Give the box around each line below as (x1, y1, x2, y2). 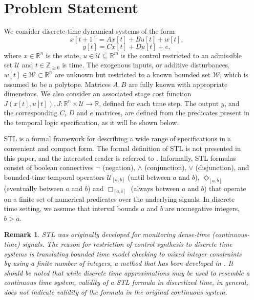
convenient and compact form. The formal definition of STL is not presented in (4, 143, 241, 153)
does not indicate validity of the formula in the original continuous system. (4, 286, 227, 297)
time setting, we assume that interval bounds (4, 203, 139, 214)
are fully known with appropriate (128, 79, 228, 89)
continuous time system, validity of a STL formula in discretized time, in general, (4, 277, 248, 287)
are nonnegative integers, (165, 203, 240, 214)
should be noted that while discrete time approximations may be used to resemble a (4, 267, 250, 278)
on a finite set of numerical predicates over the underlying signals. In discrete (4, 193, 235, 204)
